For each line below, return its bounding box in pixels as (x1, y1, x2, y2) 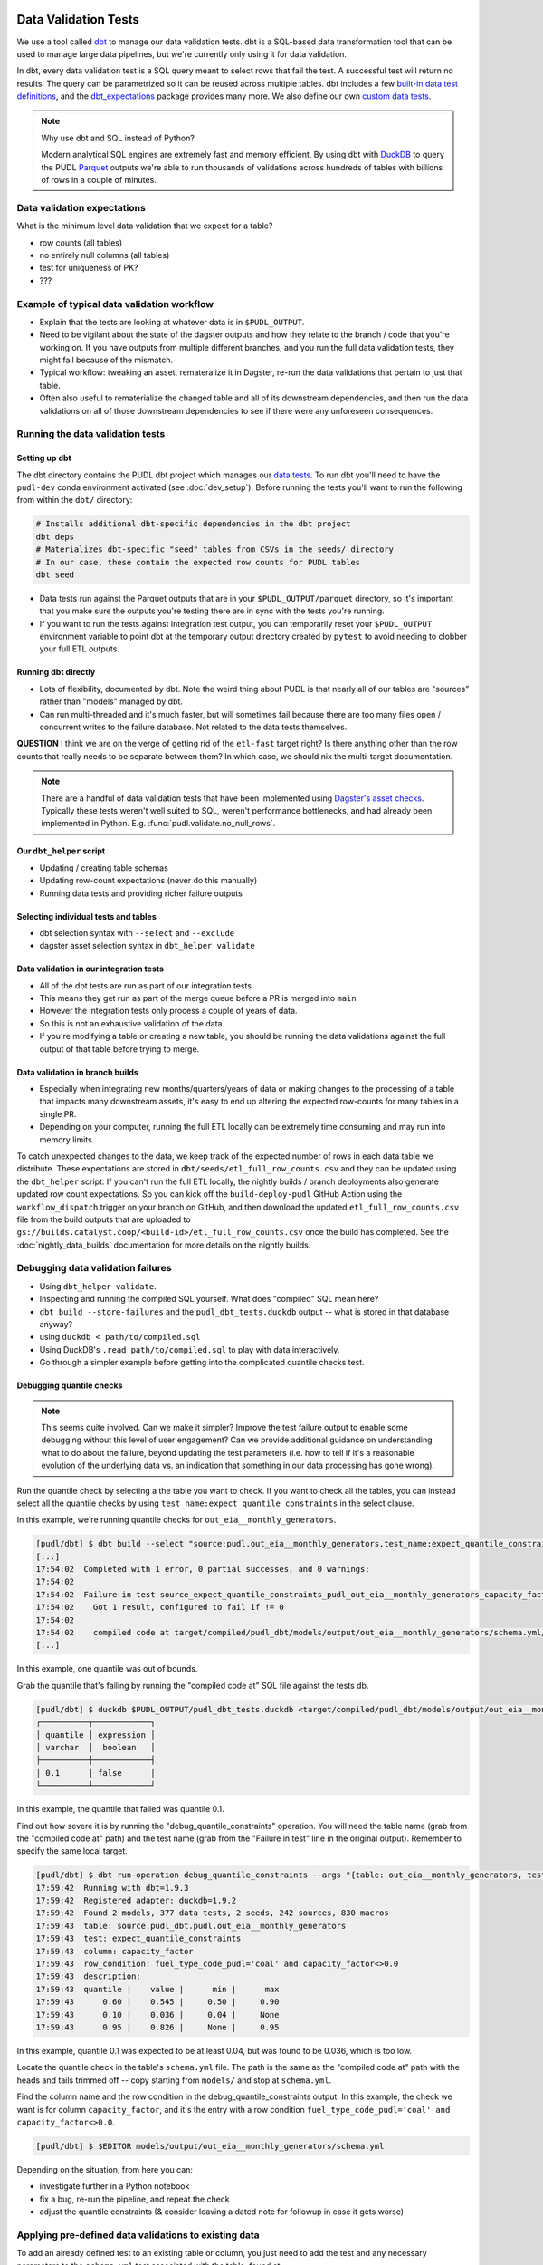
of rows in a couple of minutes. (41, 175, 157, 186)
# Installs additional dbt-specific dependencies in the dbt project (35, 519, 351, 529)
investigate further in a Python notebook (39, 2181, 190, 2192)
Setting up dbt (16, 453, 71, 464)
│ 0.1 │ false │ (35, 1768, 156, 1778)
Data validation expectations (16, 201, 147, 214)
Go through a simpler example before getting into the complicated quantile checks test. (39, 1357, 366, 1368)
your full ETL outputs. (39, 643, 119, 654)
